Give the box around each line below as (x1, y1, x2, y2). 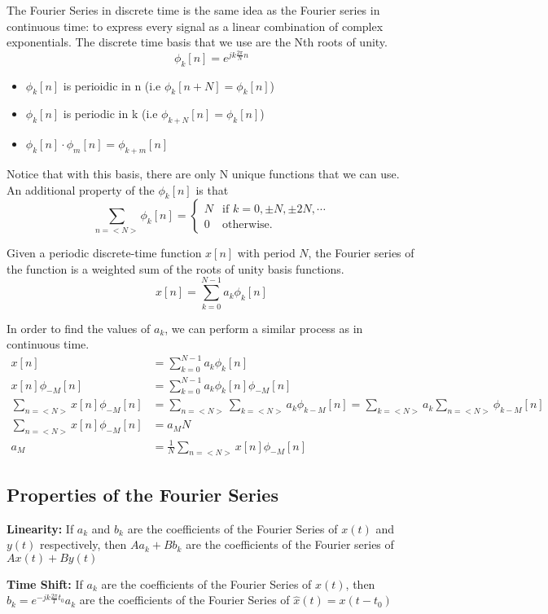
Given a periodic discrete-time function (7, 244, 202, 261)
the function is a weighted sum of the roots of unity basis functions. (7, 260, 344, 277)
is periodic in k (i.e (63, 105, 158, 122)
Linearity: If (7, 520, 74, 537)
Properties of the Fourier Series (7, 481, 278, 507)
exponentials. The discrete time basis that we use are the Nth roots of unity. (7, 33, 388, 50)
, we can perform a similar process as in (164, 319, 363, 336)
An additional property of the (7, 181, 155, 198)
